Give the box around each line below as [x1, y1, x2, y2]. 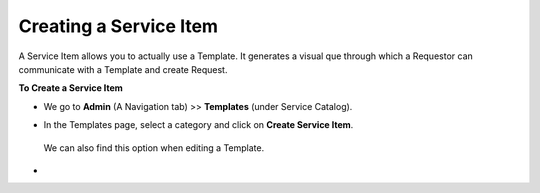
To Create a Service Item [18, 82, 124, 94]
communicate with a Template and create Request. [18, 63, 228, 75]
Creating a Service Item [18, 15, 219, 37]
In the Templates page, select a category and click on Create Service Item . [43, 119, 354, 131]
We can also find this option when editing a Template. [43, 141, 265, 154]
